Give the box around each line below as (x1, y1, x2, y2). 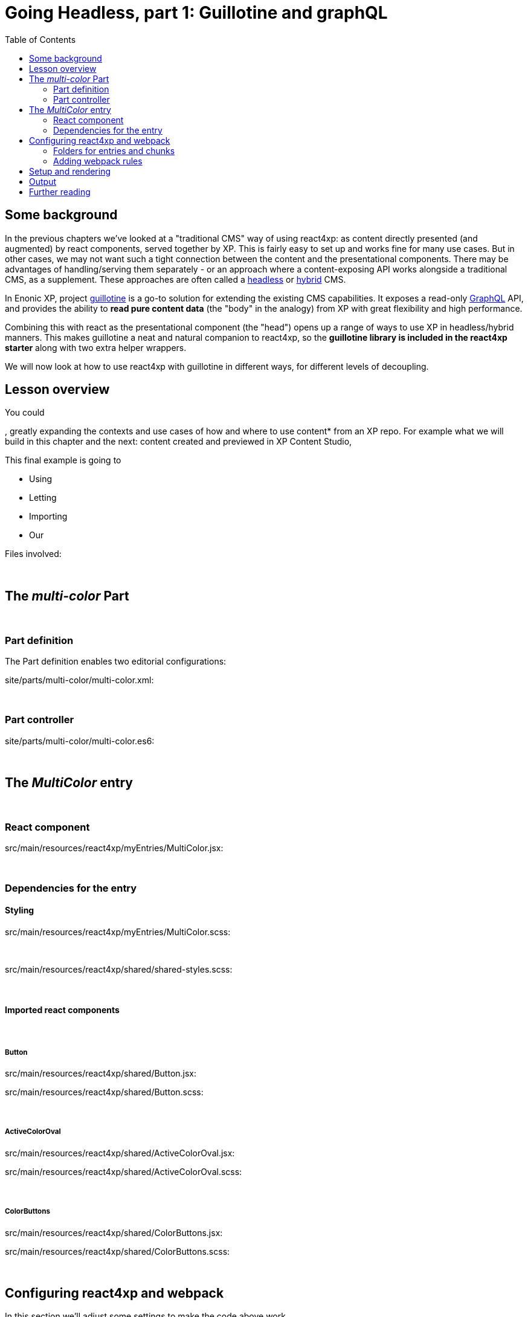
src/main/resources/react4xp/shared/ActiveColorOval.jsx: (5, 1147, 235, 1158)
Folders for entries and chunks (53, 145, 175, 156)
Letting (29, 492, 57, 503)
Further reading (29, 186, 91, 197)
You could (5, 407, 45, 418)
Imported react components (5, 1004, 120, 1015)
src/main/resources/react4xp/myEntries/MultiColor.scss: (5, 926, 231, 937)
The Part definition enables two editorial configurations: (5, 656, 227, 667)
